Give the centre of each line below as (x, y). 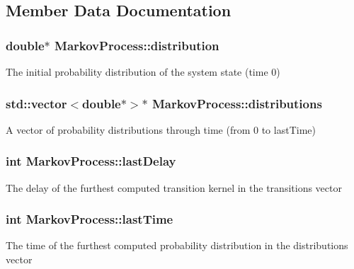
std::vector (36, 103)
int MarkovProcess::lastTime (90, 219)
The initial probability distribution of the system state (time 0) (143, 71)
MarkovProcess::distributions (237, 103)
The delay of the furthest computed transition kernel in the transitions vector (174, 187)
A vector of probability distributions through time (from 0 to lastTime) (161, 129)
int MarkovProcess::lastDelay (91, 161)
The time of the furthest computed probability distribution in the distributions (177, 245)
